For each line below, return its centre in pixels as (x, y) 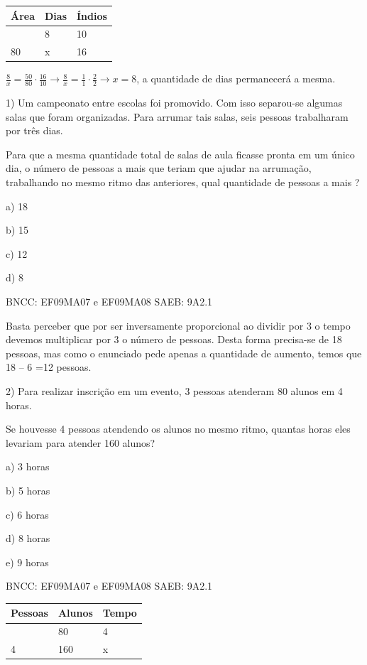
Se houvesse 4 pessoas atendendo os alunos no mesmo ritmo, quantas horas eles (178, 429)
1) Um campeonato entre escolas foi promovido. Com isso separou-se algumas (174, 103)
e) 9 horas (27, 562)
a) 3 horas (28, 466)
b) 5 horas (28, 490)
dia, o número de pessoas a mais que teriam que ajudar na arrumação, (159, 168)
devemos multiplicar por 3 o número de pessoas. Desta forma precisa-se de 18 (174, 339)
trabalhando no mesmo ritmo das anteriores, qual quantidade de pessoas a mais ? (183, 182)
